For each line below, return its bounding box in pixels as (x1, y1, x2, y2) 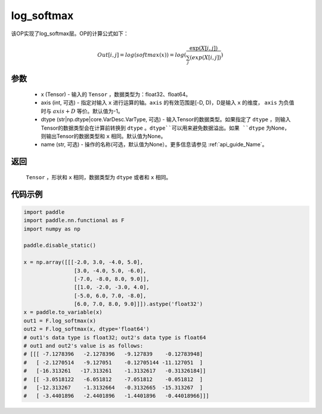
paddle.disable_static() (23, 242, 97, 249)
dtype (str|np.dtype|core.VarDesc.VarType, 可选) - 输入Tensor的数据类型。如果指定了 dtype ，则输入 (41, 116, 291, 123)
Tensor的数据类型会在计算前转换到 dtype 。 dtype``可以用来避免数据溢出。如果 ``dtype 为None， (41, 124, 290, 131)
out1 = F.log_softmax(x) (23, 317, 97, 324)
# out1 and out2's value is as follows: (23, 342, 143, 349)
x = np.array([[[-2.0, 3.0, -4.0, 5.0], (23, 259, 143, 266)
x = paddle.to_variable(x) (23, 309, 103, 316)
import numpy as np (23, 225, 80, 232)
